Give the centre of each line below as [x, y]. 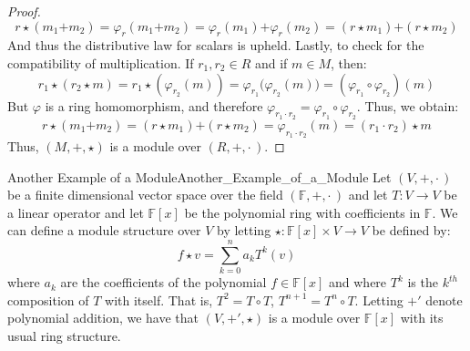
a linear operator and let [76, 212]
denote [444, 299]
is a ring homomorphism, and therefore [154, 105]
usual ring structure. [64, 335]
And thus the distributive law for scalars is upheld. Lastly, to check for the [216, 45]
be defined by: [411, 230]
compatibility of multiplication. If [101, 62]
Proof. [24, 11]
